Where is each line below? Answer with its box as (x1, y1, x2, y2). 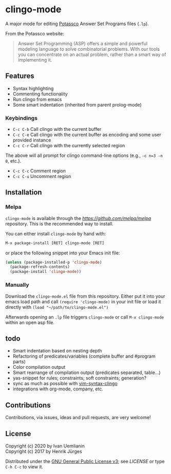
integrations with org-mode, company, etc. (12, 386, 104, 392)
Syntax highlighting (12, 85, 54, 91)
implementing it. (17, 56, 52, 63)
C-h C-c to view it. (5, 463, 44, 470)
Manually (5, 281, 29, 288)
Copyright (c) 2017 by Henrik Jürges (5, 448, 82, 455)
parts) (12, 359, 26, 365)
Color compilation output (12, 364, 66, 370)
